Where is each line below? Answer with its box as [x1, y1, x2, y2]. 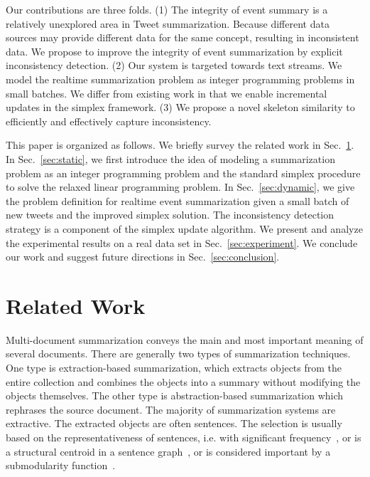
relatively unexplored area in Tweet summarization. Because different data [6, 16, 330, 31]
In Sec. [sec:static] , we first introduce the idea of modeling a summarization [6, 151, 335, 166]
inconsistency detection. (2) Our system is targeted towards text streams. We [6, 58, 342, 73]
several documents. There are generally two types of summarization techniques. [6, 346, 351, 361]
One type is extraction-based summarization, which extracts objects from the [6, 360, 342, 374]
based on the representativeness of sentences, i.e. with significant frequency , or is [6, 429, 361, 444]
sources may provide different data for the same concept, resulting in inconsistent [6, 30, 359, 45]
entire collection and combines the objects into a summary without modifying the [6, 374, 361, 389]
